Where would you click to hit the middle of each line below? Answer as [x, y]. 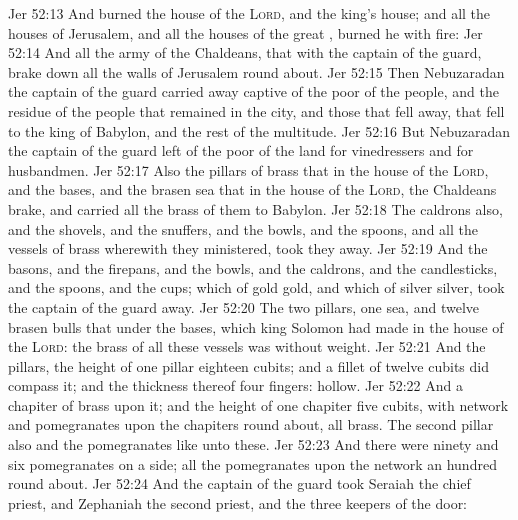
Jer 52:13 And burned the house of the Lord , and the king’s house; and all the [249, 13]
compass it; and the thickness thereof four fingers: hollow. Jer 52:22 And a [235, 385]
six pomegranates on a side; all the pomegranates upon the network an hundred [252, 463]
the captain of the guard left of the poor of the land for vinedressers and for [241, 150]
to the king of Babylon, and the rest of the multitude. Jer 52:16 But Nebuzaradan [259, 130]
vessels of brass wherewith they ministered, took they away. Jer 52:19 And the [248, 248]
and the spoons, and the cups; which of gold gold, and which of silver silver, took [256, 287]
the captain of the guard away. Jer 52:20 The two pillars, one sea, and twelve [243, 306]
